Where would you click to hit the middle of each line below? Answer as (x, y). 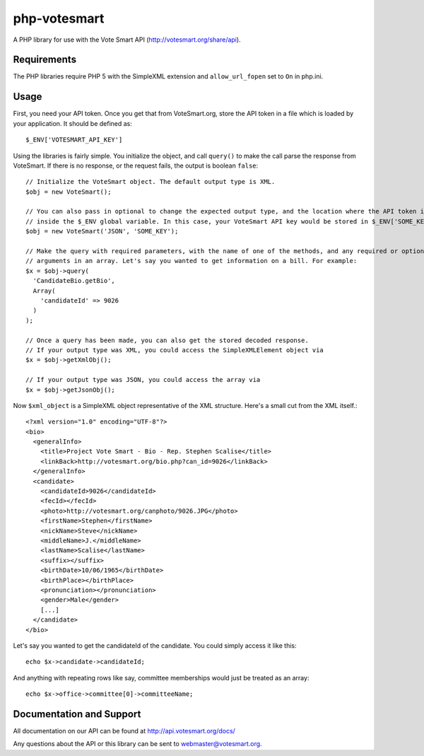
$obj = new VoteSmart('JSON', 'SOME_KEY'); (102, 231)
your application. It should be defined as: (72, 123)
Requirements (45, 60)
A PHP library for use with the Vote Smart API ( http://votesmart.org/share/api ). (127, 40)
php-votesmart (59, 18)
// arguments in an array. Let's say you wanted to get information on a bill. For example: (192, 261)
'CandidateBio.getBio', (74, 281)
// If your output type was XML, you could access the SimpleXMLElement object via (175, 350)
